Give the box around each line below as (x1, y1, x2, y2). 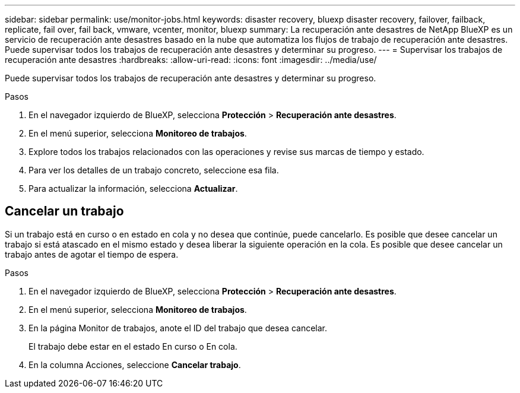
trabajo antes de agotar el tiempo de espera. (5, 249, 179, 259)
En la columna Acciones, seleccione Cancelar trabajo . (28, 359, 241, 370)
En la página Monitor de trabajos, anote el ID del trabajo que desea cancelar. (28, 322, 327, 333)
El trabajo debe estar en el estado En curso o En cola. (28, 341, 237, 351)
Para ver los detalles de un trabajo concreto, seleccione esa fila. (28, 165, 279, 175)
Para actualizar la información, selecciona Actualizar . (28, 183, 238, 194)
